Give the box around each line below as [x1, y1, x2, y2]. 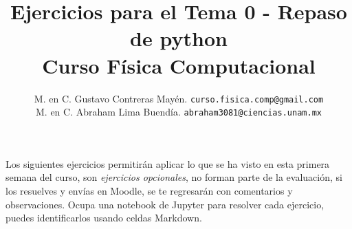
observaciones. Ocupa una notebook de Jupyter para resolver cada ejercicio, [5, 197, 324, 211]
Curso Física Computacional [42, 51, 316, 79]
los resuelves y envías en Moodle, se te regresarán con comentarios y [5, 184, 293, 197]
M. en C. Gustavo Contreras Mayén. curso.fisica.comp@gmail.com [34, 91, 324, 105]
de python [130, 24, 228, 52]
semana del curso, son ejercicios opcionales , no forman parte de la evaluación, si [5, 170, 342, 184]
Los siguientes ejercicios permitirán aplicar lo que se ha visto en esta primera [5, 156, 330, 171]
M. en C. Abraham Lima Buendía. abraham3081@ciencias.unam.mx [36, 105, 322, 119]
